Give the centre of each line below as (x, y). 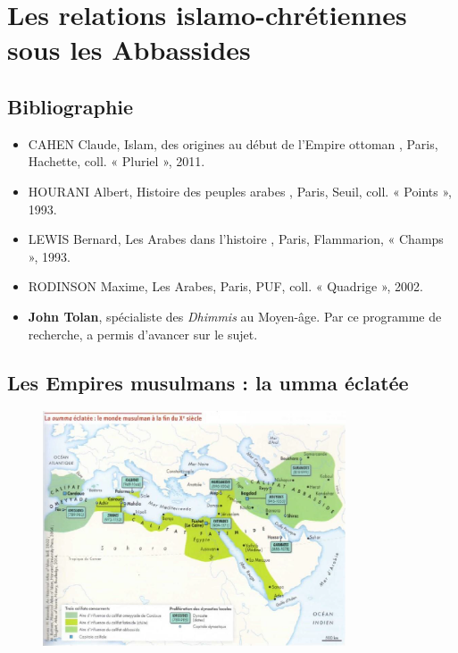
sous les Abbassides (129, 50)
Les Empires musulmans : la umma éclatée (208, 382)
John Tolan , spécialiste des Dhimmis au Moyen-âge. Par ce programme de (235, 316)
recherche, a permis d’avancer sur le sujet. (143, 334)
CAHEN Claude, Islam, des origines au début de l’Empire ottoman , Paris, (233, 143)
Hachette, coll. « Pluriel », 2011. (117, 161)
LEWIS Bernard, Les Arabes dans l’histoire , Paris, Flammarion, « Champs (236, 239)
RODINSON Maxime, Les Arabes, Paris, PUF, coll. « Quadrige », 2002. (225, 286)
